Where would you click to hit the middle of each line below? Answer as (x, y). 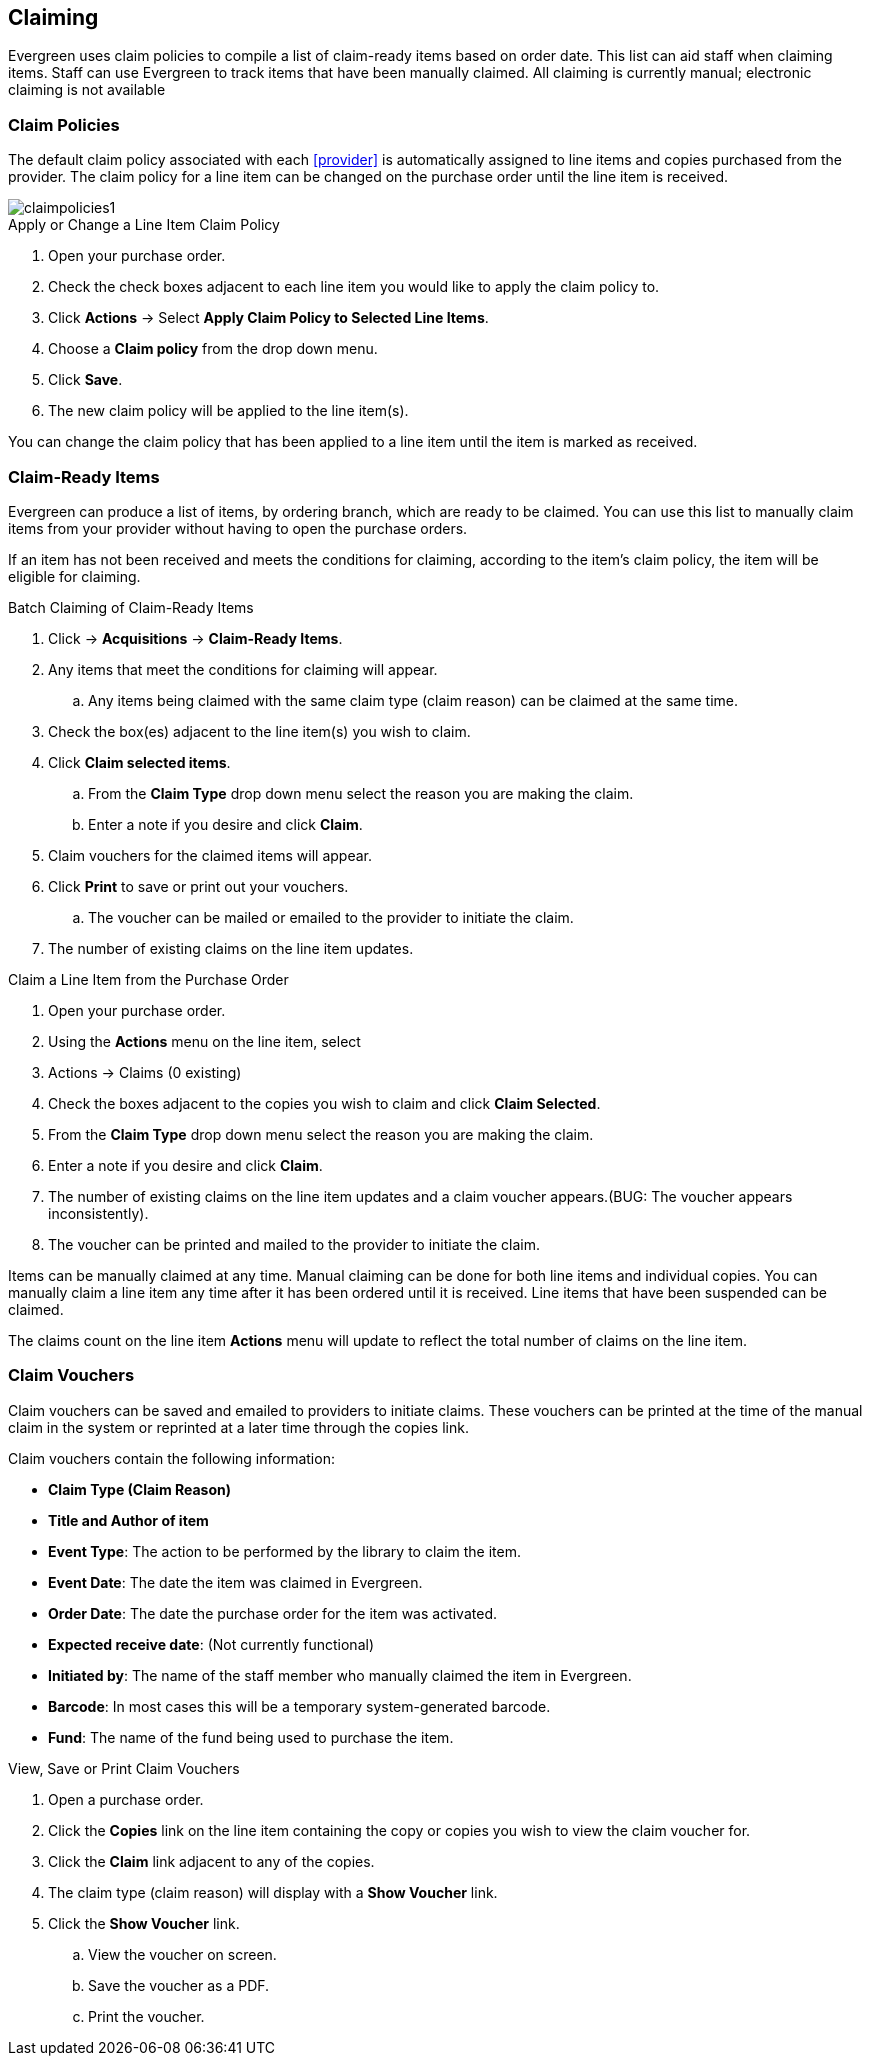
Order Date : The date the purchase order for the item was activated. (272, 1613)
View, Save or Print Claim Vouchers (124, 1768)
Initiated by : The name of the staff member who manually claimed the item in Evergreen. (340, 1675)
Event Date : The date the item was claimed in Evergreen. (235, 1582)
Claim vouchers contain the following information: (171, 1458)
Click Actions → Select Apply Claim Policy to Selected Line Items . (268, 318)
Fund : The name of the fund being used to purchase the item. (251, 1737)
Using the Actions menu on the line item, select (204, 1041)
